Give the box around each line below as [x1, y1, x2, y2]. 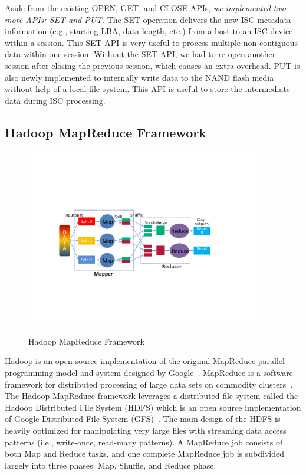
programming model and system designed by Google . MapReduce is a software [5, 366, 293, 379]
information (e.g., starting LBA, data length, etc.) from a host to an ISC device [5, 25, 293, 37]
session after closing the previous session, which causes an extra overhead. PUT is [5, 59, 300, 71]
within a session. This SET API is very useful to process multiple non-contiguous [5, 36, 298, 48]
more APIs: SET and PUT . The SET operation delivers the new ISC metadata [5, 13, 291, 25]
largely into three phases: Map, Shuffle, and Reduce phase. [5, 458, 216, 471]
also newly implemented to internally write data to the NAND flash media [5, 71, 274, 83]
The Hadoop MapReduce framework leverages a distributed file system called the [5, 389, 298, 402]
